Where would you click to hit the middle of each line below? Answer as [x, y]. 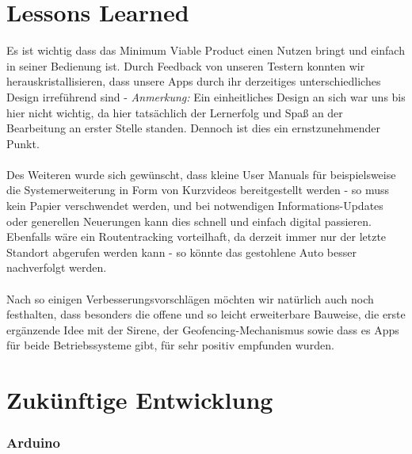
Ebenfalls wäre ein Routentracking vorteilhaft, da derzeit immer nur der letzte [196, 237]
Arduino [33, 443]
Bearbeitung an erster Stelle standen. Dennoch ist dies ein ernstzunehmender [193, 128]
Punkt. [23, 143]
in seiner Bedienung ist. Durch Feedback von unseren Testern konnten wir [186, 65]
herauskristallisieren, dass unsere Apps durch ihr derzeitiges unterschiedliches [194, 81]
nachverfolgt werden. [57, 267]
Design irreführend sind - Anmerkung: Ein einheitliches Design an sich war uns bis [206, 96]
